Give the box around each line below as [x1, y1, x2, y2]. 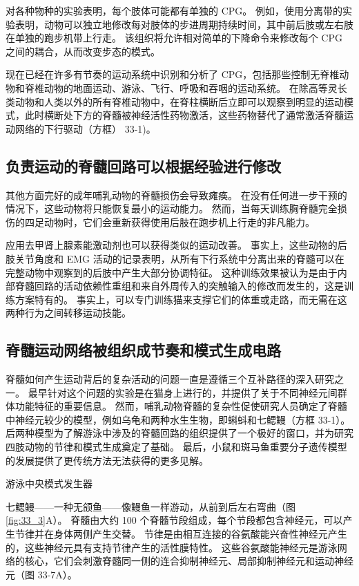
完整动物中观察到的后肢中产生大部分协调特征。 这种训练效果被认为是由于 [6, 265, 338, 279]
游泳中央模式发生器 [6, 476, 93, 491]
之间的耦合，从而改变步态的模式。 [6, 44, 160, 58]
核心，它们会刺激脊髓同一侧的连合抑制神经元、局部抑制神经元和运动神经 [24, 554, 353, 568]
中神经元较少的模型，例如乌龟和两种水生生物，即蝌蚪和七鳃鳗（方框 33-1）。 [6, 412, 351, 426]
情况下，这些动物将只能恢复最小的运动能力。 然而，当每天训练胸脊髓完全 [6, 201, 338, 216]
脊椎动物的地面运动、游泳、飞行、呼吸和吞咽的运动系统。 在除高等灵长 [24, 80, 347, 95]
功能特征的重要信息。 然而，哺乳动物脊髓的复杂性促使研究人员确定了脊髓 [14, 399, 347, 413]
